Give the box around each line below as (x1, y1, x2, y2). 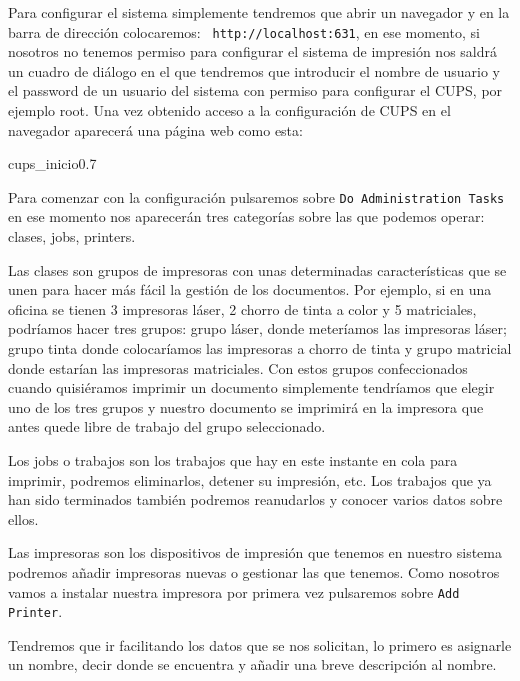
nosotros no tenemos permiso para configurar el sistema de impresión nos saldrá (8, 41, 497, 62)
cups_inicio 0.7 (8, 153, 97, 174)
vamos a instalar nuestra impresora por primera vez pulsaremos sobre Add (8, 581, 460, 602)
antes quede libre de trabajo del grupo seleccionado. (8, 416, 326, 437)
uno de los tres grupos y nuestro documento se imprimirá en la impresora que (8, 396, 484, 417)
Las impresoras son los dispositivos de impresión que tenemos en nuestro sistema (8, 542, 503, 563)
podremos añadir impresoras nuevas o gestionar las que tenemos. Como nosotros (8, 561, 500, 582)
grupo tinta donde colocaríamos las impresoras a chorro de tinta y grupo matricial (8, 338, 512, 359)
